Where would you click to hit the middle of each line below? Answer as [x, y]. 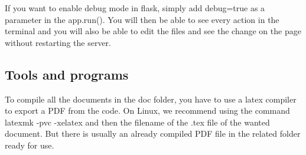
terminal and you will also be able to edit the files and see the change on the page [153, 31]
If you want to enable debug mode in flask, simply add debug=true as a [135, 8]
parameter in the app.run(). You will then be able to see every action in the [142, 19]
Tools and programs [67, 74]
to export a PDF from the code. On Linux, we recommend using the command [147, 111]
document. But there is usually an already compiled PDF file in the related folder [153, 133]
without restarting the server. [58, 42]
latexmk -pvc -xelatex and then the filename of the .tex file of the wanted [137, 122]
